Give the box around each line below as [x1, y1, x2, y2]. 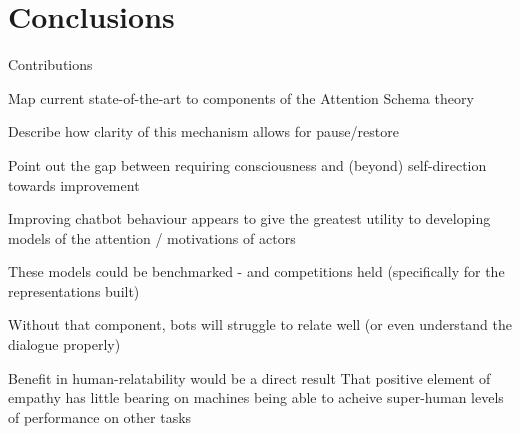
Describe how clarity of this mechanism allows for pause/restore [8, 121, 399, 142]
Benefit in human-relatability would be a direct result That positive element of [8, 367, 491, 388]
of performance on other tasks [8, 406, 192, 427]
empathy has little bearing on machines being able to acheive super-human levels [8, 387, 504, 408]
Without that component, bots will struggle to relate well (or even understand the [8, 314, 513, 335]
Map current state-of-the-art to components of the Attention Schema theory [8, 87, 474, 108]
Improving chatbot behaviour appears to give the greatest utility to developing [8, 208, 491, 229]
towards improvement [8, 174, 140, 195]
